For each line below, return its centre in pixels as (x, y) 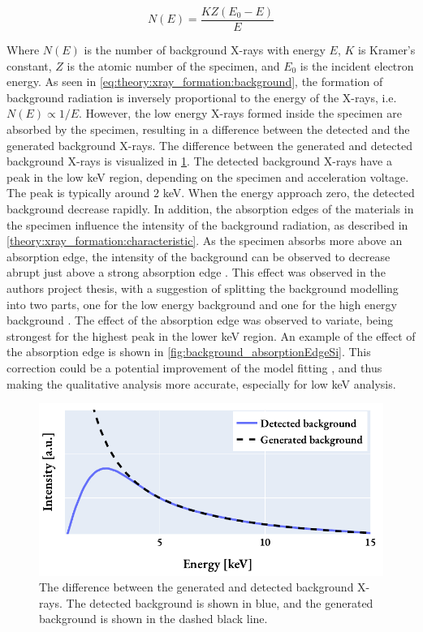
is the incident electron (357, 65)
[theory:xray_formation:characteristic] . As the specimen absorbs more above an (205, 241)
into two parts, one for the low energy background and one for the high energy (202, 304)
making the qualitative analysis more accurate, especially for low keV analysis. (201, 383)
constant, (29, 65)
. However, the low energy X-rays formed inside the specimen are (240, 113)
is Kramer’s (387, 50)
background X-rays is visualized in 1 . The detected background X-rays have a (199, 161)
